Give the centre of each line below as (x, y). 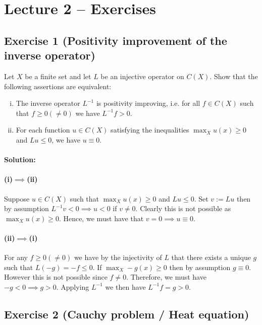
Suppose (17, 198)
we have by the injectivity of (118, 257)
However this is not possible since (56, 277)
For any (16, 257)
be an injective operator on (142, 76)
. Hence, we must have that (101, 218)
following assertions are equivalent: (58, 86)
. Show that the (234, 76)
